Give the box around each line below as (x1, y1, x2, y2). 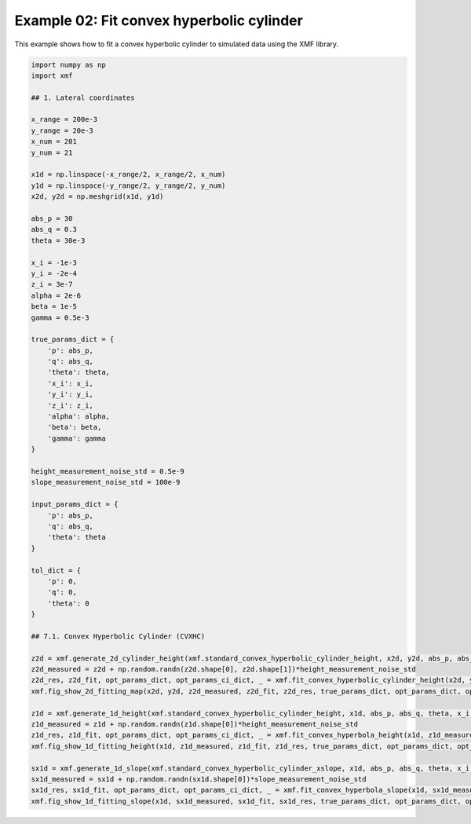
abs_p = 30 (31, 214, 73, 223)
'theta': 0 (47, 599, 89, 608)
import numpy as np (31, 60, 106, 69)
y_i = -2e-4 (31, 269, 78, 278)
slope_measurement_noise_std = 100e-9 (31, 478, 181, 487)
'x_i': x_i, (47, 379, 94, 388)
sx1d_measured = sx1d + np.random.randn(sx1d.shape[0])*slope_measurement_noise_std (31, 775, 367, 783)
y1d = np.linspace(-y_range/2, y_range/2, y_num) (31, 181, 226, 190)
